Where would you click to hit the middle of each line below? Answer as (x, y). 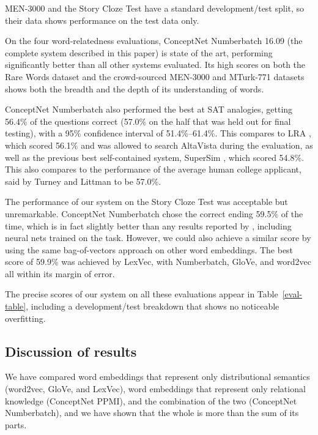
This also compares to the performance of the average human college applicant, (153, 169)
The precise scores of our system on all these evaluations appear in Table (142, 294)
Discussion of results (71, 351)
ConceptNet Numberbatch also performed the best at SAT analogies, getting (149, 109)
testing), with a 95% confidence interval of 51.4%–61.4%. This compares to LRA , (158, 133)
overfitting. (25, 318)
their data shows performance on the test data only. (102, 20)
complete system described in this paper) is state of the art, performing (139, 52)
